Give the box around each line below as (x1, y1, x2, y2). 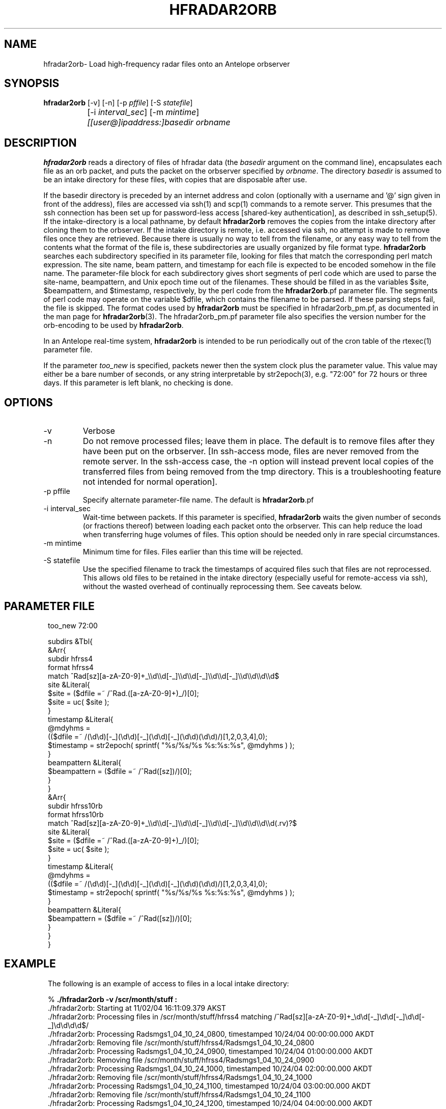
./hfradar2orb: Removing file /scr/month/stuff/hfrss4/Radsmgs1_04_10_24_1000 (48, 1072, 313, 1082)
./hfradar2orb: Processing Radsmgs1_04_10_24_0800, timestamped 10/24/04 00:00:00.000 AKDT (48, 1029, 375, 1038)
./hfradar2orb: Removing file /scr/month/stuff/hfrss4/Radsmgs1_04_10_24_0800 (48, 1038, 314, 1047)
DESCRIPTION (4, 136, 77, 149)
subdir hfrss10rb (48, 801, 103, 810)
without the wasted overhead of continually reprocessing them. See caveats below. (82, 582, 362, 591)
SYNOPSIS (4, 77, 60, 90)
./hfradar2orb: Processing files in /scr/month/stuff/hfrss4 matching (48, 1012, 272, 1021)
